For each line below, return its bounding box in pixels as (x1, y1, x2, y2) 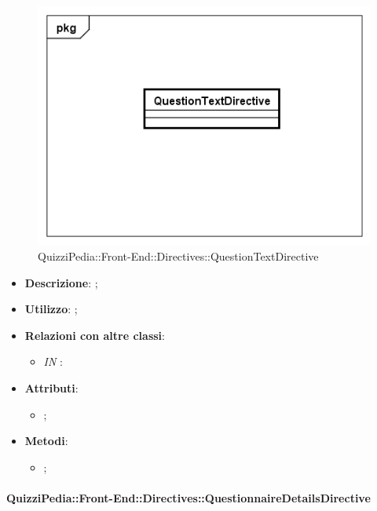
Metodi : (24, 433, 68, 449)
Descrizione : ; (24, 274, 98, 290)
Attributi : (24, 379, 79, 396)
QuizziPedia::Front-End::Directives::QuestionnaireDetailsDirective (6, 489, 371, 506)
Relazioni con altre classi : (24, 327, 165, 343)
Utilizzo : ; (24, 301, 78, 317)
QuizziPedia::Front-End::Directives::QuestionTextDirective (38, 247, 319, 264)
